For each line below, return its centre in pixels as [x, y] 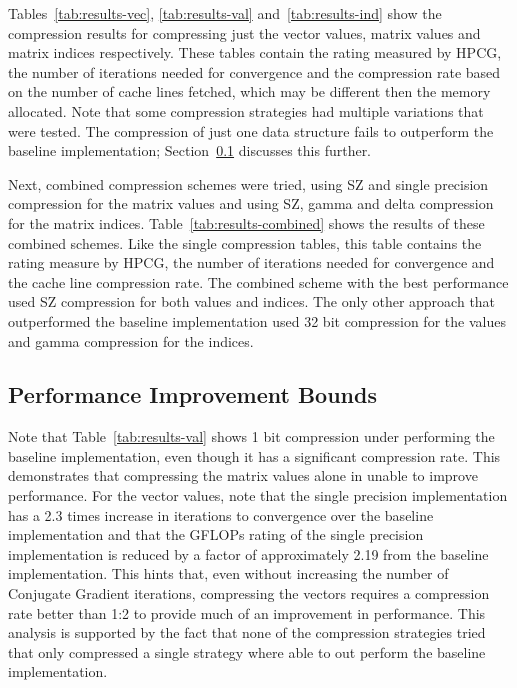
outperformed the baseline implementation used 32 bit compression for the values [257, 320]
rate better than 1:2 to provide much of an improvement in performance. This [247, 612]
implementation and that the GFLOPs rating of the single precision [216, 534]
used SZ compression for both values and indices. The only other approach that [252, 301]
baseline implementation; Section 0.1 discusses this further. [190, 150]
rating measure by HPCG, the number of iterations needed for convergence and [251, 262]
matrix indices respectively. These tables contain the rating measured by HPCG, [255, 52]
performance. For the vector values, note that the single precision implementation [258, 495]
